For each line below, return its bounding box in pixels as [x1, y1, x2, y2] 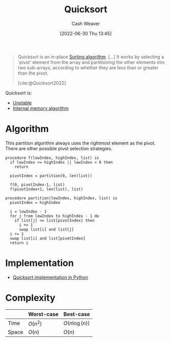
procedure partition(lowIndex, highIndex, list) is [5, 195, 117, 200]
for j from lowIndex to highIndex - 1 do [10, 213, 100, 218]
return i [10, 240, 29, 245]
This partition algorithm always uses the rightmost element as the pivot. [5, 140, 156, 146]
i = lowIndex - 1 [10, 209, 47, 214]
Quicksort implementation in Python [12, 274, 88, 280]
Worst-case [28, 310, 59, 317]
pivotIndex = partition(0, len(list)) [10, 173, 93, 178]
